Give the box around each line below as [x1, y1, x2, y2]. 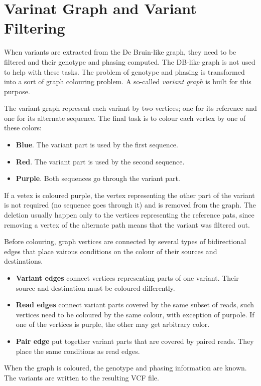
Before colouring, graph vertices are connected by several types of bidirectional [4, 236, 246, 247]
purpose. [4, 86, 30, 96]
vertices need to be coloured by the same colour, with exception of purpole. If [16, 309, 254, 319]
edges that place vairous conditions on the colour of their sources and [4, 246, 217, 256]
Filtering [4, 18, 65, 38]
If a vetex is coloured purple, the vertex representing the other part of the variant [4, 189, 255, 200]
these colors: [4, 122, 42, 133]
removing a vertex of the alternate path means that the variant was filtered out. [4, 219, 250, 230]
